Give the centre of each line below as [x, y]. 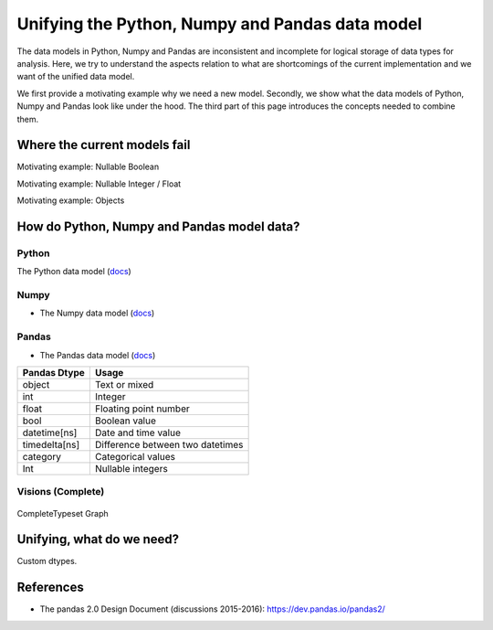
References [50, 587]
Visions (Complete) [61, 492]
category [42, 457]
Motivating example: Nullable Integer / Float [99, 184]
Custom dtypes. [47, 561]
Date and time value [138, 432]
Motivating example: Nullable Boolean [88, 167]
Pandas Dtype [54, 373]
